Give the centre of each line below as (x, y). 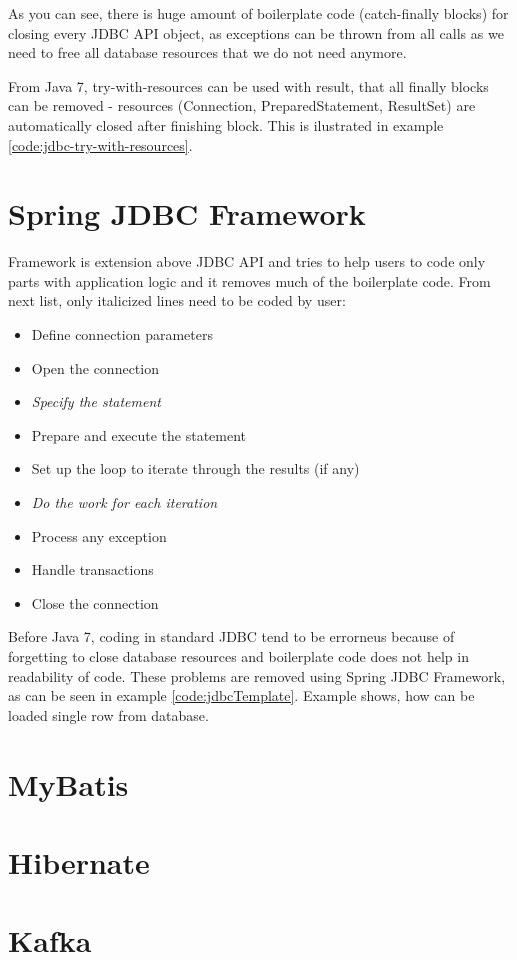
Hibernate (79, 861)
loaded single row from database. (108, 714)
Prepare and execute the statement (139, 434)
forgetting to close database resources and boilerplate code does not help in (238, 656)
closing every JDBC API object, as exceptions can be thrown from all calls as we (256, 32)
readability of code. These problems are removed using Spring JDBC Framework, (257, 675)
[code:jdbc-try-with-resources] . (100, 144)
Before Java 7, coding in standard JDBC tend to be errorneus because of (231, 636)
